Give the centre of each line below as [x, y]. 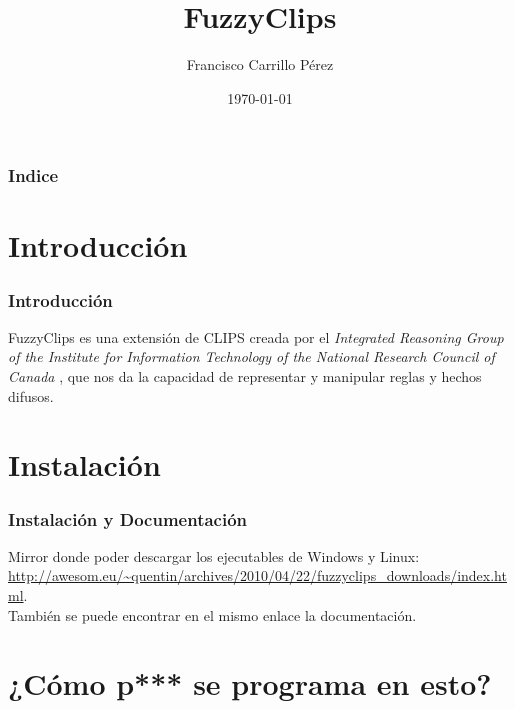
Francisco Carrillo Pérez [260, 64]
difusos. [31, 395]
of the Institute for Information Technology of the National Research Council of [251, 356]
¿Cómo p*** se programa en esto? [250, 683]
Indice [33, 175]
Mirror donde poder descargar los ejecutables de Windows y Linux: [214, 555]
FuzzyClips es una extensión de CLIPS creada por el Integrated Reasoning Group [256, 336]
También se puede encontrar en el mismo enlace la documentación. [212, 614]
